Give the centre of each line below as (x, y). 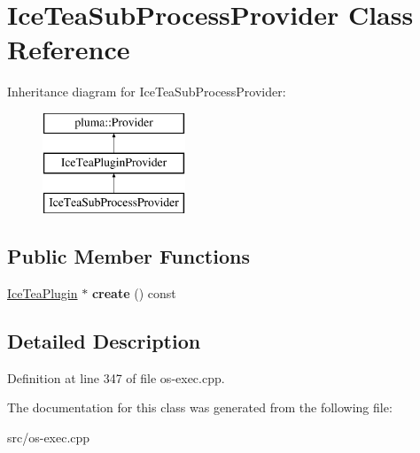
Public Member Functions (128, 256)
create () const (134, 293)
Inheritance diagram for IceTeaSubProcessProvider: (147, 92)
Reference (69, 49)
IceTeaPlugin (43, 293)
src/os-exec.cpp (49, 438)
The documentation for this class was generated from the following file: (200, 407)
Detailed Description (104, 341)
